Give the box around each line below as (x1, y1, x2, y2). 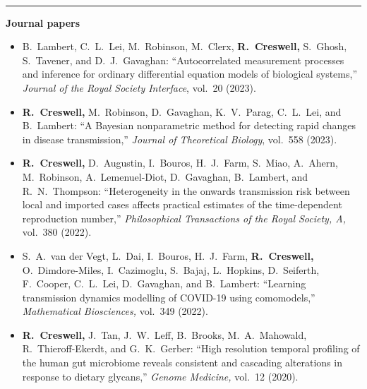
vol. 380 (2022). (22, 225, 92, 239)
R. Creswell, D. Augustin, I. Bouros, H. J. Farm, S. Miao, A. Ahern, (22, 155, 338, 170)
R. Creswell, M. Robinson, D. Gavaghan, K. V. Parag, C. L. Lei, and (22, 104, 342, 119)
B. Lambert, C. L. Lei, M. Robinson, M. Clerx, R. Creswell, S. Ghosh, (22, 39, 347, 54)
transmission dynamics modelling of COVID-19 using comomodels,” (22, 289, 315, 304)
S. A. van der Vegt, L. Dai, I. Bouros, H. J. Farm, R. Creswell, (22, 248, 314, 263)
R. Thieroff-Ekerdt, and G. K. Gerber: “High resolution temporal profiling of (22, 341, 360, 356)
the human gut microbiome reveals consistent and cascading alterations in (22, 355, 342, 370)
